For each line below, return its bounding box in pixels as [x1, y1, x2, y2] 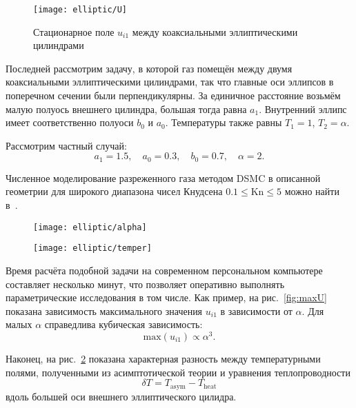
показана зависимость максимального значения [6, 303, 203, 318]
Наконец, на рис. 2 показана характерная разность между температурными [6, 351, 321, 365]
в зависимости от [220, 303, 293, 318]
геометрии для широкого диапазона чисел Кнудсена [6, 184, 223, 198]
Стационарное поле [33, 24, 115, 39]
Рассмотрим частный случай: [6, 138, 127, 152]
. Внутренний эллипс [259, 101, 347, 116]
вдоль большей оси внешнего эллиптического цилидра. [6, 389, 237, 403]
